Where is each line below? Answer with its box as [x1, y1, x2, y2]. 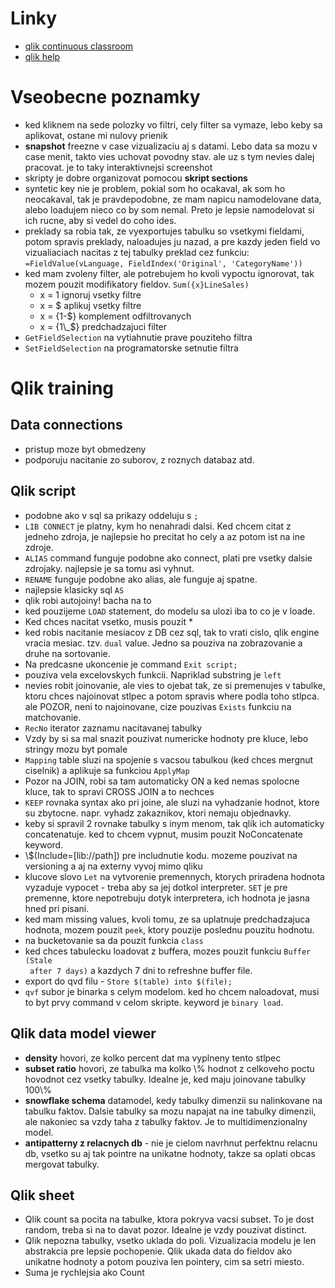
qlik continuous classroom [24, 40, 134, 52]
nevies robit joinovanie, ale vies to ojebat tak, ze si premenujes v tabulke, [24, 679, 326, 691]
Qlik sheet [10, 1187, 75, 1204]
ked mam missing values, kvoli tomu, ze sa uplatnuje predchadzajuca [24, 913, 311, 925]
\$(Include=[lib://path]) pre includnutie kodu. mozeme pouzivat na [24, 849, 298, 861]
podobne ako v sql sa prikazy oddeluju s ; [24, 509, 199, 521]
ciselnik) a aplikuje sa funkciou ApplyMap [24, 764, 190, 776]
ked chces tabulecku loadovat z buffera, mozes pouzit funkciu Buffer [24, 945, 312, 957]
